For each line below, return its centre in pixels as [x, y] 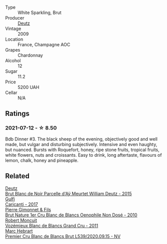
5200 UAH [28, 87]
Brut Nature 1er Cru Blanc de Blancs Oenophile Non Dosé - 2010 [71, 215]
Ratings [17, 114]
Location [14, 39]
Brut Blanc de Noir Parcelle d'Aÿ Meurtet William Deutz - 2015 [68, 193]
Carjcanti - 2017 [22, 204]
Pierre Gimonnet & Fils [28, 209]
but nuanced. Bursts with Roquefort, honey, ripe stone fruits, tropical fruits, [82, 150]
